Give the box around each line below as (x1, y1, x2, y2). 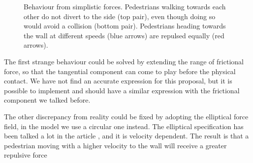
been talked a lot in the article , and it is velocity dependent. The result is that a (4, 131, 249, 141)
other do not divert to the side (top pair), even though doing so (24, 11, 216, 21)
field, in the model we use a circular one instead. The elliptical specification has (4, 121, 244, 131)
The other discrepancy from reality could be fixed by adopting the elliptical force (4, 111, 249, 121)
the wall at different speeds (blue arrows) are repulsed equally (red (24, 30, 224, 40)
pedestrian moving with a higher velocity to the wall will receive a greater (4, 140, 227, 150)
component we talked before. (4, 95, 91, 105)
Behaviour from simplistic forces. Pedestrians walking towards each (24, 1, 226, 11)
